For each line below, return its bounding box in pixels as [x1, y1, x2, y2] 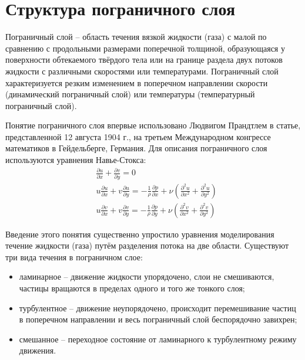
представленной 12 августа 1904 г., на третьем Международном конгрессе [5, 130, 271, 142]
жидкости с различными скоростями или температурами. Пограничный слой [5, 64, 279, 77]
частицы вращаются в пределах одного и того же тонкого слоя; [19, 281, 245, 294]
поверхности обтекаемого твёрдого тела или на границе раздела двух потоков [5, 53, 283, 66]
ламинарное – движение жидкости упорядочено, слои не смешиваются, [19, 270, 274, 283]
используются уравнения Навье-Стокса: [5, 154, 146, 166]
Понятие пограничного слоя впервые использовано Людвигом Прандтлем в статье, [5, 119, 301, 131]
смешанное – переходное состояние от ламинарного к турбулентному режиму [19, 332, 297, 345]
